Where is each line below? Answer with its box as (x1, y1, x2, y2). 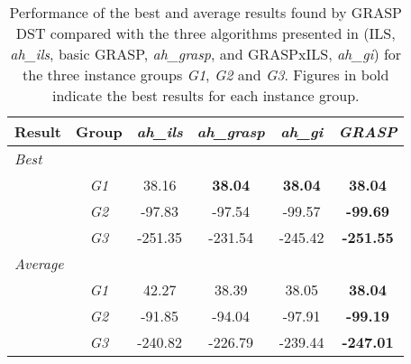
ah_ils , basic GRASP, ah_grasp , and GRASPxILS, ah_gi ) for (10, 43, 402, 64)
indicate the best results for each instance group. (52, 85, 360, 106)
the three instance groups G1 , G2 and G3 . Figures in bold (23, 64, 389, 85)
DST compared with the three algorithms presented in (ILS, (15, 23, 396, 43)
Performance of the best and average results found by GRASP (9, 2, 402, 23)
